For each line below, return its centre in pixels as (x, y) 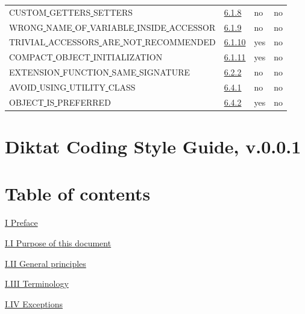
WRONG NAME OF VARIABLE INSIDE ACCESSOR (112, 27)
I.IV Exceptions (34, 303)
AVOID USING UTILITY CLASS (72, 87)
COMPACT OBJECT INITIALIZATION (86, 57)
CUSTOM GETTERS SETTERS (71, 12)
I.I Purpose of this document (58, 243)
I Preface (21, 223)
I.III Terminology (37, 284)
